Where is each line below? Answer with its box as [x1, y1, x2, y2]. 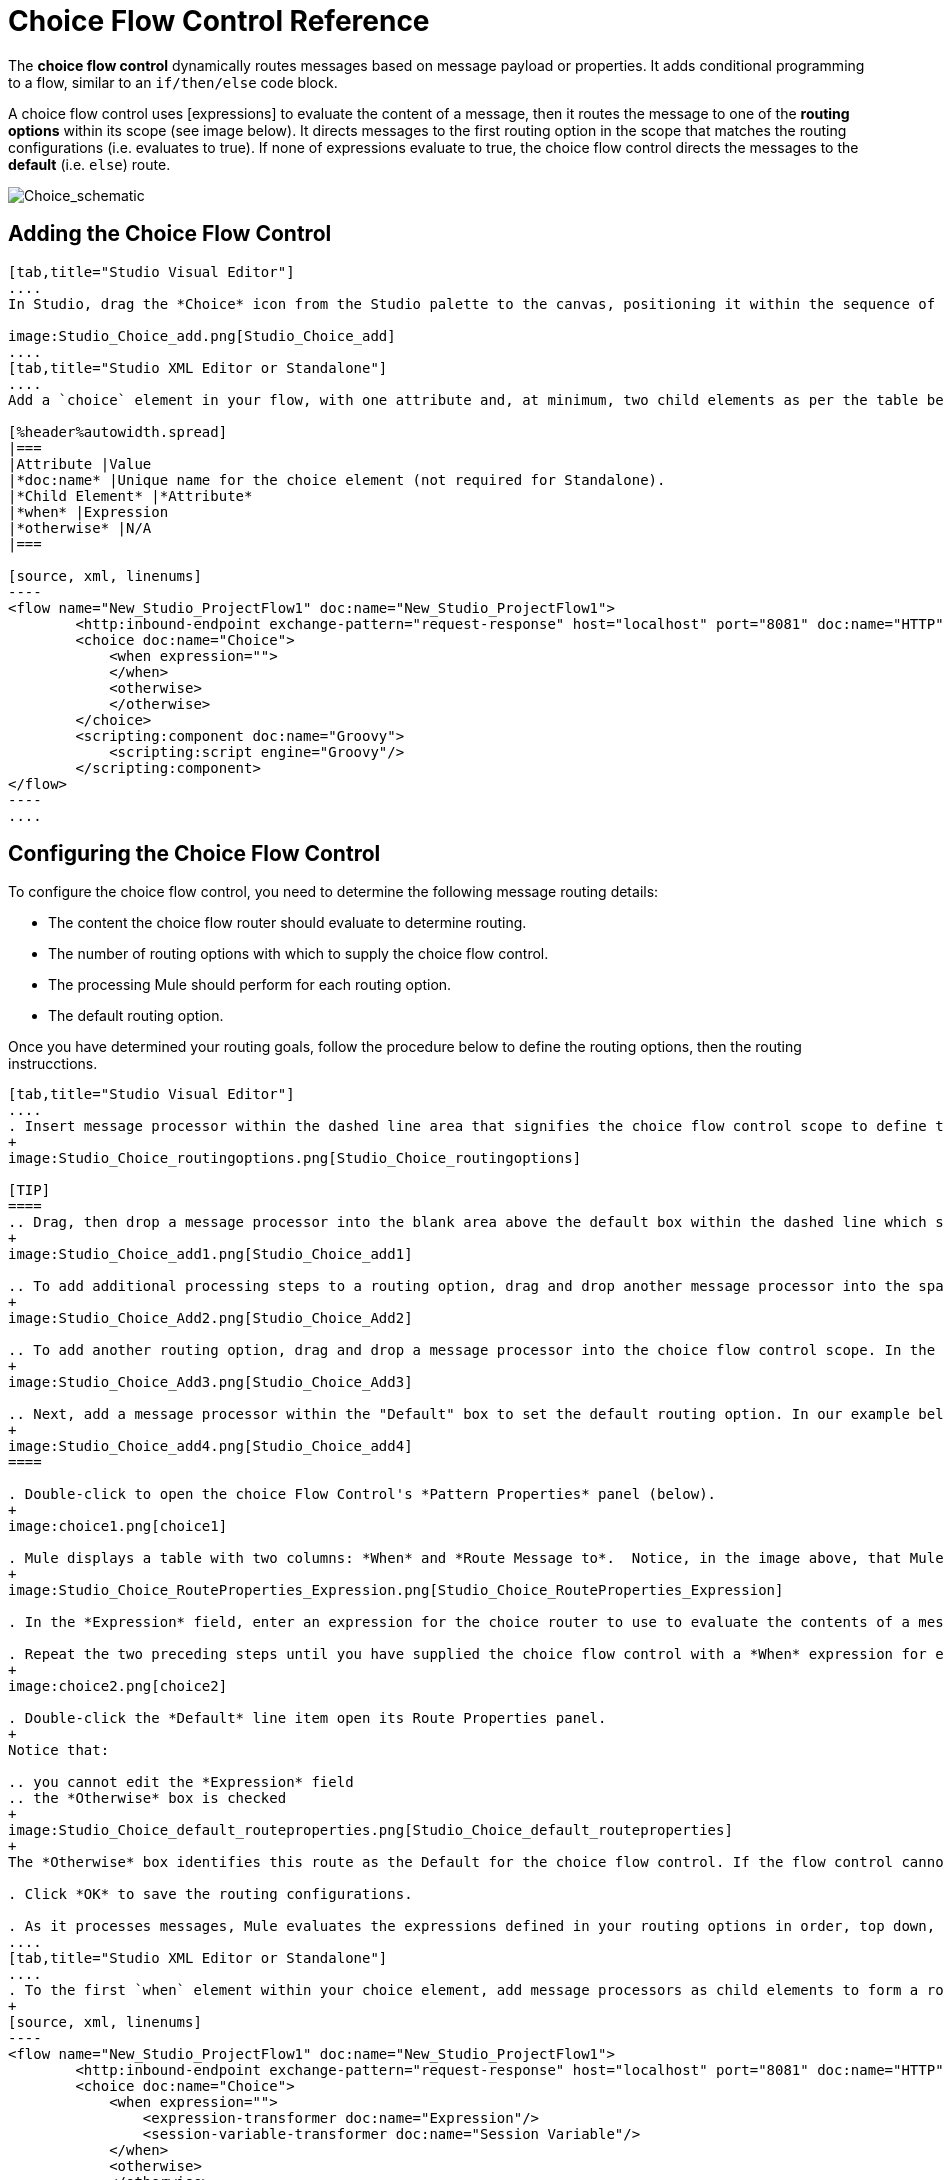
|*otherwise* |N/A [8, 519, 152, 536]
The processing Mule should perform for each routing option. [48, 976, 452, 994]
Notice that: [8, 1742, 110, 1759]
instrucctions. [8, 1055, 98, 1073]
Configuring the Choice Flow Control [8, 841, 381, 867]
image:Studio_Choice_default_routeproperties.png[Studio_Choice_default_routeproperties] [8, 1822, 733, 1839]
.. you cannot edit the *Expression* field [8, 1774, 354, 1791]
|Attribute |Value [8, 455, 152, 472]
